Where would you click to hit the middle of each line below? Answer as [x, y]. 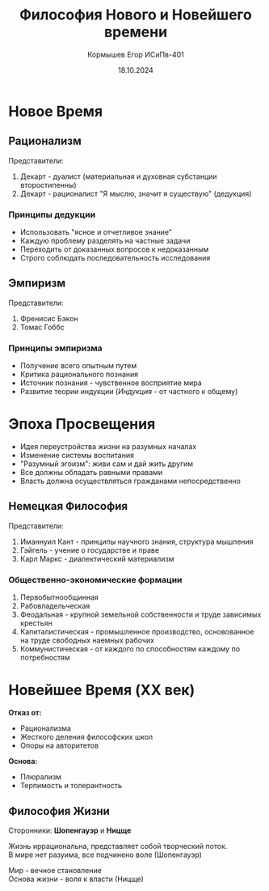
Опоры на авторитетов [59, 745]
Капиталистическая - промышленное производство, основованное [137, 632]
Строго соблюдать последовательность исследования [115, 258]
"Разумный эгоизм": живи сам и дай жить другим [107, 464]
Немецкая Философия [68, 506]
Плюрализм [41, 777]
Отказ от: [25, 713]
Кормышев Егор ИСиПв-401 [136, 54]
